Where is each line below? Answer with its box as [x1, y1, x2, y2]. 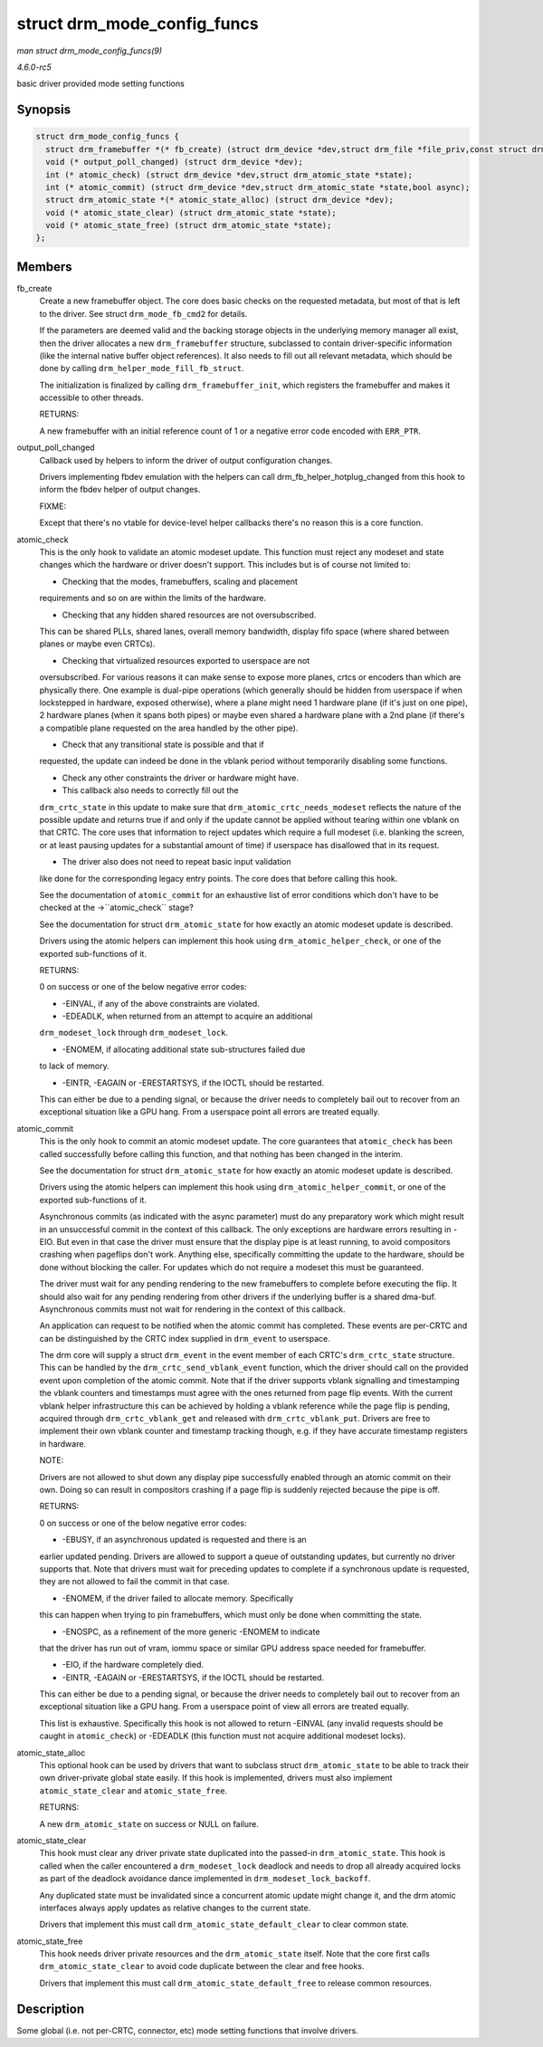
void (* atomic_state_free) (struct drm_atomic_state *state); [45, 220, 332, 231]
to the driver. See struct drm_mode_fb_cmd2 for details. [39, 308, 248, 319]
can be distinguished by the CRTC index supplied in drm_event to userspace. [39, 1333, 330, 1344]
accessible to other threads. [39, 392, 144, 403]
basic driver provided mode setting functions [16, 78, 185, 90]
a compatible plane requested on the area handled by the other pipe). [39, 722, 299, 733]
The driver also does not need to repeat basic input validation [62, 856, 291, 867]
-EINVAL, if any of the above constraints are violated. [62, 998, 260, 1009]
